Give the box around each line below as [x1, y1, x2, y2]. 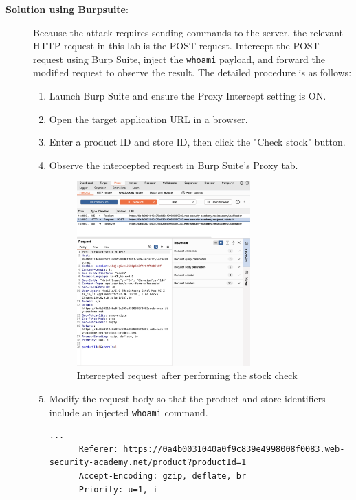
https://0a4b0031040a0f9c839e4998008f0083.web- [123, 444, 345, 454]
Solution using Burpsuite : [5, 2, 129, 16]
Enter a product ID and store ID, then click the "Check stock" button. [49, 135, 346, 149]
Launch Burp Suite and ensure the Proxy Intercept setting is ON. [49, 89, 326, 103]
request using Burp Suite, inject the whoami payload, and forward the [33, 52, 326, 66]
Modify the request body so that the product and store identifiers [49, 391, 326, 405]
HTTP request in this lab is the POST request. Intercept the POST [33, 38, 320, 53]
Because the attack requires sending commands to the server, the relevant [33, 25, 344, 39]
